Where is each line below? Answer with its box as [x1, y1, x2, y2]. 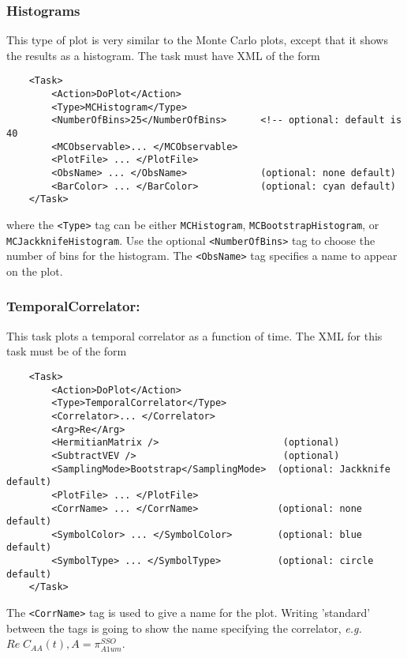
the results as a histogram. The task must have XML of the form [6, 47, 320, 63]
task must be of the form [6, 343, 127, 359]
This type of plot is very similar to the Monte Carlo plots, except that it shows [6, 32, 388, 48]
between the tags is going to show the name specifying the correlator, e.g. [6, 619, 362, 636]
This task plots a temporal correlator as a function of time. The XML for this [6, 327, 383, 344]
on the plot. [6, 262, 63, 279]
